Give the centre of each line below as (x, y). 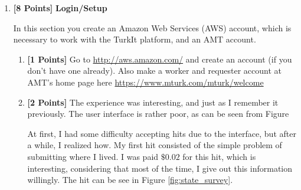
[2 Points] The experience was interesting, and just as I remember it (153, 102)
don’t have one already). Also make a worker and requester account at (155, 71)
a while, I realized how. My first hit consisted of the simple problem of (155, 145)
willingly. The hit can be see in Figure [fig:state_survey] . (130, 180)
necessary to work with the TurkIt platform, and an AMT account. (135, 39)
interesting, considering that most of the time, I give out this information (160, 168)
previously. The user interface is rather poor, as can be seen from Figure (158, 114)
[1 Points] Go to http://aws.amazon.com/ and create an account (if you (160, 59)
